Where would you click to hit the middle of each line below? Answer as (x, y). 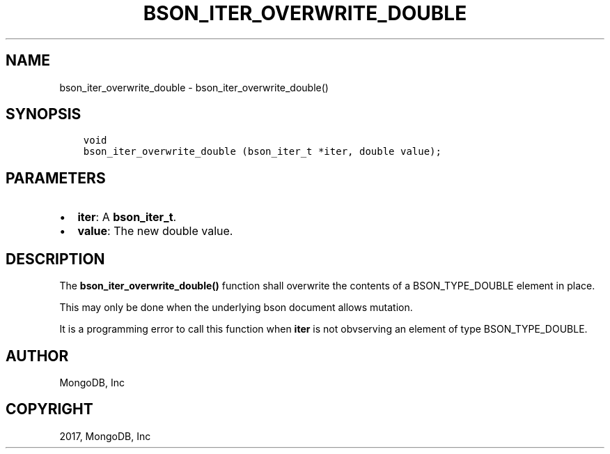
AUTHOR (37, 356)
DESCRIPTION (55, 259)
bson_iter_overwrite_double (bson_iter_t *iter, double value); (262, 152)
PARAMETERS (56, 178)
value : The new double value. (155, 231)
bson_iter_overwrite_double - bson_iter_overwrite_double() (194, 87)
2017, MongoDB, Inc (105, 436)
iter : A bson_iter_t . (127, 217)
